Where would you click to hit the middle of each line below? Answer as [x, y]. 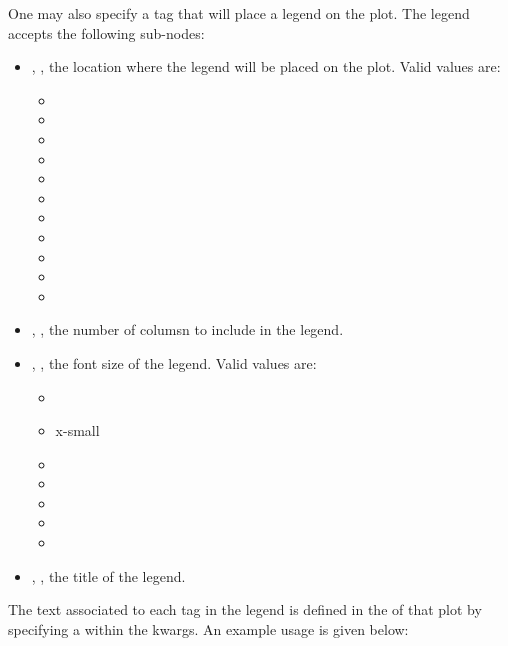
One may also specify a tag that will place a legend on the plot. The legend [239, 13]
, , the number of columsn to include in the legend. [187, 329]
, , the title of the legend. [108, 575]
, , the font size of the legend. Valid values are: [174, 362]
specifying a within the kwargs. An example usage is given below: [208, 628]
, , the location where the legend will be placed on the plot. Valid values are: [266, 66]
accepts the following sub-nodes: [106, 32]
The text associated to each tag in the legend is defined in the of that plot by [245, 609]
